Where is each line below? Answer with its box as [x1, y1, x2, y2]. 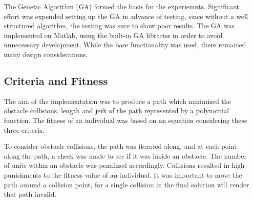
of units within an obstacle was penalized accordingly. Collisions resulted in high [4, 160, 245, 170]
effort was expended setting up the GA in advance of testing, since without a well [4, 11, 248, 21]
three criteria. [4, 124, 45, 135]
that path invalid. [4, 189, 57, 199]
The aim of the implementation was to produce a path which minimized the [4, 96, 231, 106]
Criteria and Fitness [4, 73, 108, 88]
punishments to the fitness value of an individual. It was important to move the [4, 169, 242, 180]
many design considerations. [4, 49, 88, 59]
